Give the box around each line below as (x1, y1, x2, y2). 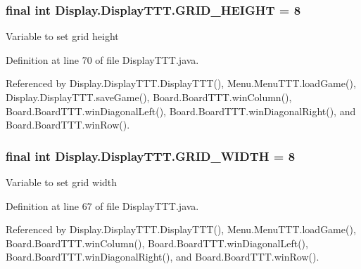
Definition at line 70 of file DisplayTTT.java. (6, 52, 199, 67)
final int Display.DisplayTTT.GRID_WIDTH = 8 (6, 147, 296, 164)
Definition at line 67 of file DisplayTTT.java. (6, 198, 199, 213)
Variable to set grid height (6, 29, 119, 44)
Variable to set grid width (6, 175, 118, 189)
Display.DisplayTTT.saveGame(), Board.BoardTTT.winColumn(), (6, 90, 292, 104)
